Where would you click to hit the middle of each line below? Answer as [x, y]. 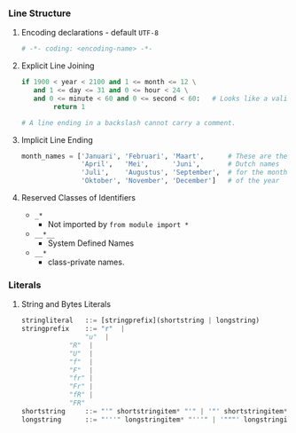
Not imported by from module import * [118, 224]
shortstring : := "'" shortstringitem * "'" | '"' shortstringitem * [154, 411]
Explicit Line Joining [58, 66]
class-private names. [86, 262]
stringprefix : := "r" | [73, 329]
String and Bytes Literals [66, 304]
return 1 [70, 106]
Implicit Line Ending [57, 139]
